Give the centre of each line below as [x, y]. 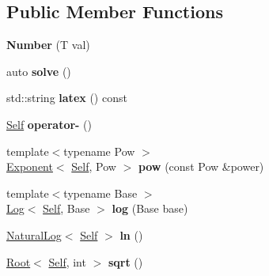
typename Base [100, 193]
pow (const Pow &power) [201, 166]
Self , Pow [94, 166]
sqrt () [125, 261]
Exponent [30, 166]
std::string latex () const [67, 98]
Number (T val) [48, 45]
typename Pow [99, 151]
